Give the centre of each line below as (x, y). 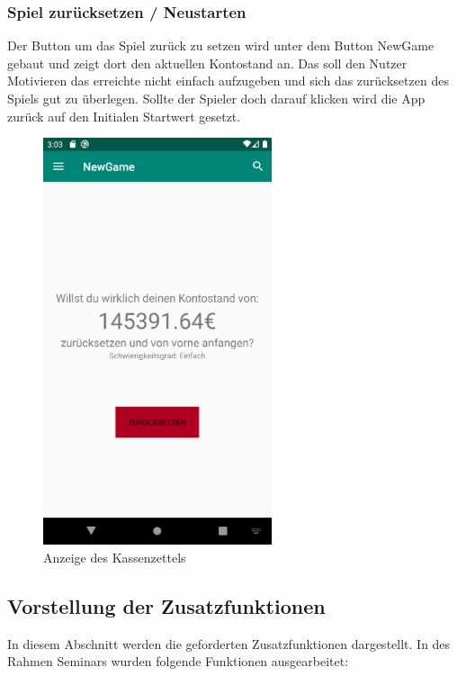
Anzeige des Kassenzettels (115, 558)
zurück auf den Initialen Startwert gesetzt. (124, 116)
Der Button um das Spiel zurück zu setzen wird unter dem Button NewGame (221, 45)
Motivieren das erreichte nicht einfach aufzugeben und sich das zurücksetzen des (228, 81)
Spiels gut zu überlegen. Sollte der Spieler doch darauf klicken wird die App (216, 98)
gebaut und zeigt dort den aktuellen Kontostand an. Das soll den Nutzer (207, 63)
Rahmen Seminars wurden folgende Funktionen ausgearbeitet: (178, 661)
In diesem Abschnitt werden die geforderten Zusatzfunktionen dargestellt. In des (229, 643)
